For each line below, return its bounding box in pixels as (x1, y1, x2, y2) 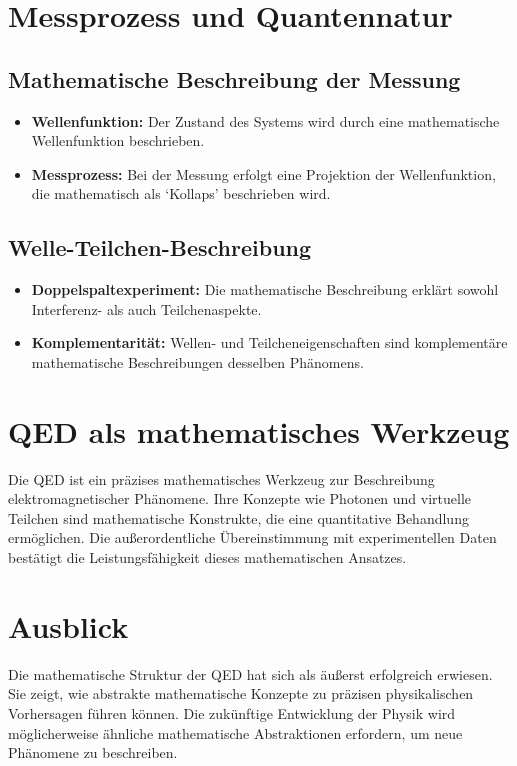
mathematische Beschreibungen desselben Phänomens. (31, 351, 364, 372)
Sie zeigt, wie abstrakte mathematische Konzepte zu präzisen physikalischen (8, 683, 474, 704)
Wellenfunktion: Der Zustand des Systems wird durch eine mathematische (31, 110, 500, 131)
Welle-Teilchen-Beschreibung (8, 232, 312, 263)
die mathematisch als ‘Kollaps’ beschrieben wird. (31, 183, 331, 204)
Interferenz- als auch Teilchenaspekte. (31, 298, 262, 319)
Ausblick (8, 605, 129, 646)
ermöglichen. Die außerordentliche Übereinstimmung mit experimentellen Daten (8, 527, 497, 548)
